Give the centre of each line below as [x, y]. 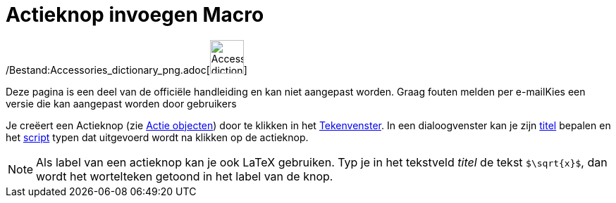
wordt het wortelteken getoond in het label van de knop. [185, 176]
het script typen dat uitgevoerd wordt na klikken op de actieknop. [157, 137]
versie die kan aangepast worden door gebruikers [121, 103]
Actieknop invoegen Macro [135, 15]
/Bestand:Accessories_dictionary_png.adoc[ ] [127, 70]
